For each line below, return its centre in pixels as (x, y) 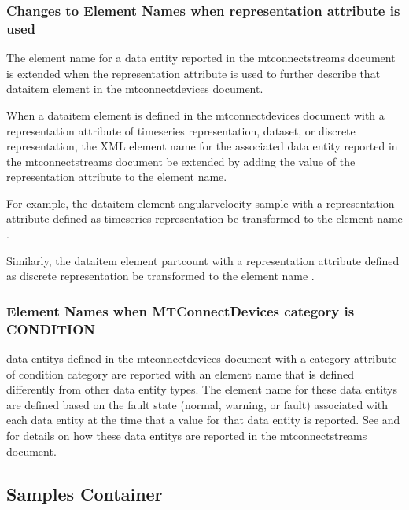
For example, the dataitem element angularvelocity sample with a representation (201, 203)
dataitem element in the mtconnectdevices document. (135, 89)
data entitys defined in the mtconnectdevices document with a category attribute (202, 358)
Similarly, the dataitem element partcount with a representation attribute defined (203, 260)
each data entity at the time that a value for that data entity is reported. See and (203, 420)
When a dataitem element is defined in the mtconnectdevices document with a (195, 115)
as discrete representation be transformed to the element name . (160, 276)
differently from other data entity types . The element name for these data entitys (202, 389)
